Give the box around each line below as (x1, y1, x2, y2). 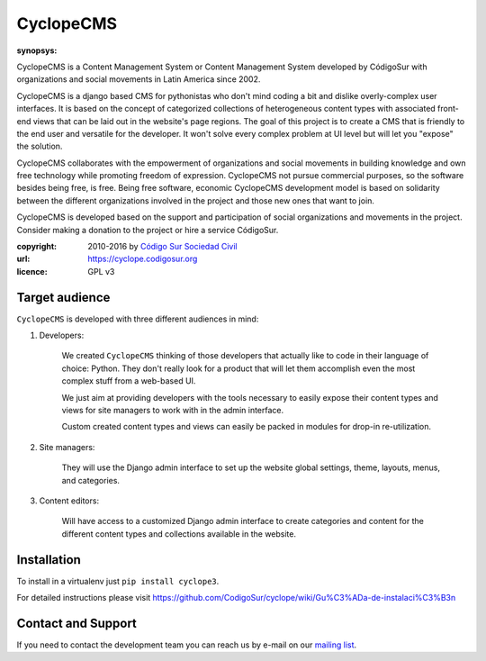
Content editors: (39, 495, 99, 506)
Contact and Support (16, 615, 137, 630)
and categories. (61, 475, 121, 485)
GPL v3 (87, 266, 115, 276)
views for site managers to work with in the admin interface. (61, 405, 284, 416)
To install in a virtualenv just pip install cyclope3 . (16, 575, 220, 586)
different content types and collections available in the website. (61, 528, 297, 539)
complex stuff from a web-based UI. (61, 376, 196, 386)
